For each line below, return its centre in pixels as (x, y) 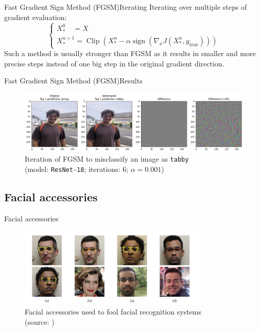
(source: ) (40, 321)
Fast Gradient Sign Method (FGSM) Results (73, 81)
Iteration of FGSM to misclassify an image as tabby (107, 159)
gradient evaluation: (36, 17)
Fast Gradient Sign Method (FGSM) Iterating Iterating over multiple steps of (126, 7)
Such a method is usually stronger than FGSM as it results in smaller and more (130, 53)
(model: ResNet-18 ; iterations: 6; (77, 169)
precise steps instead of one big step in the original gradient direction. (114, 63)
